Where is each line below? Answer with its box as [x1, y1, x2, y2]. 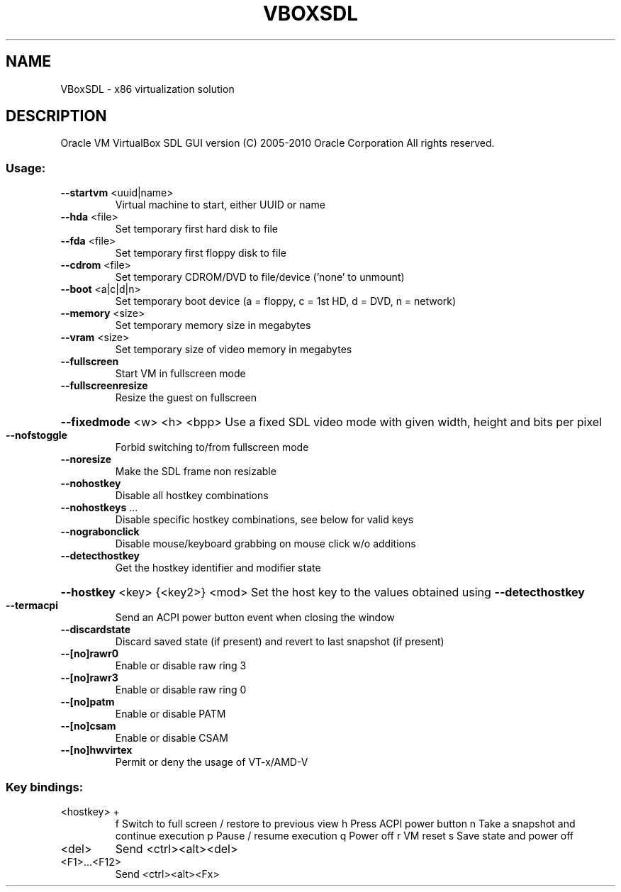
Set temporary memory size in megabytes [115, 319, 311, 332]
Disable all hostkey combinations [115, 489, 269, 502]
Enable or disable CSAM [115, 732, 228, 745]
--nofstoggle [6, 429, 67, 442]
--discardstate [60, 623, 131, 636]
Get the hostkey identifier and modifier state [115, 562, 321, 574]
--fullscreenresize [60, 379, 148, 392]
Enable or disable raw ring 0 [115, 684, 247, 696]
